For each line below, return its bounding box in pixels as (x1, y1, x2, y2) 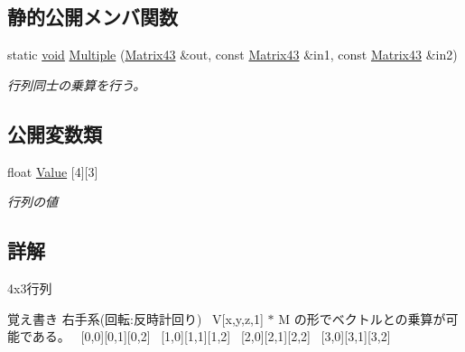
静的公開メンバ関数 (7, 3, 178, 31)
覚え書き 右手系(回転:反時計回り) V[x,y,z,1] (7, 309, 264, 328)
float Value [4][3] (7, 162, 98, 181)
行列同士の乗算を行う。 (7, 75, 146, 94)
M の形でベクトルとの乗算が (278, 309, 446, 328)
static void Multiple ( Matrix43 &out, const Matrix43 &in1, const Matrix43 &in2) (7, 45, 458, 64)
